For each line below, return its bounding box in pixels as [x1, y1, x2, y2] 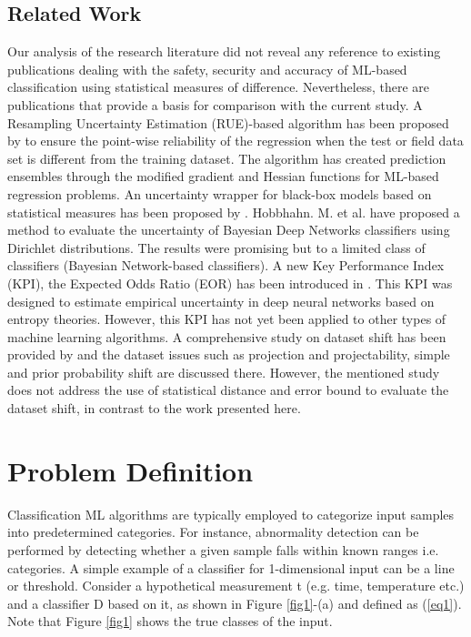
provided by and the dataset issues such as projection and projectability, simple [7, 345, 450, 364]
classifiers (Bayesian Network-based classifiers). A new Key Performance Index [7, 256, 445, 275]
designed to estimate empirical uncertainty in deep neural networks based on [7, 291, 435, 310]
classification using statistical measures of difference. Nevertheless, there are [7, 77, 429, 96]
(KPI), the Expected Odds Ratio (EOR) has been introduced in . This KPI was [7, 273, 453, 292]
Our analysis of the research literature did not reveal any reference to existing [7, 42, 441, 61]
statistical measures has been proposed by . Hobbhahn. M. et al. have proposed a [7, 202, 460, 221]
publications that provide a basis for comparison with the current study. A [7, 95, 423, 114]
